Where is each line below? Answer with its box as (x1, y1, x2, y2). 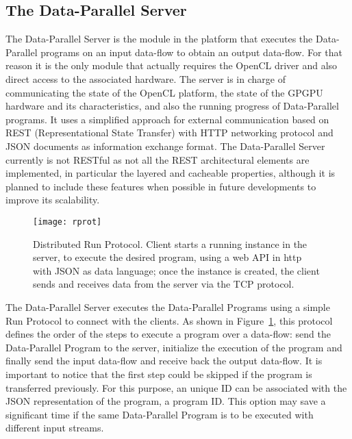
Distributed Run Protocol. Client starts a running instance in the (33, 236, 307, 251)
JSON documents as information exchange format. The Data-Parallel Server (5, 138, 325, 153)
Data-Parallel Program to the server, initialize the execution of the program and (5, 340, 342, 354)
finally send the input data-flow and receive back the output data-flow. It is (5, 353, 323, 368)
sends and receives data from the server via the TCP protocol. (33, 277, 294, 291)
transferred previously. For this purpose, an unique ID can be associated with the (5, 380, 347, 394)
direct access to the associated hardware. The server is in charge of (5, 71, 286, 86)
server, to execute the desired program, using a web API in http (33, 250, 302, 264)
